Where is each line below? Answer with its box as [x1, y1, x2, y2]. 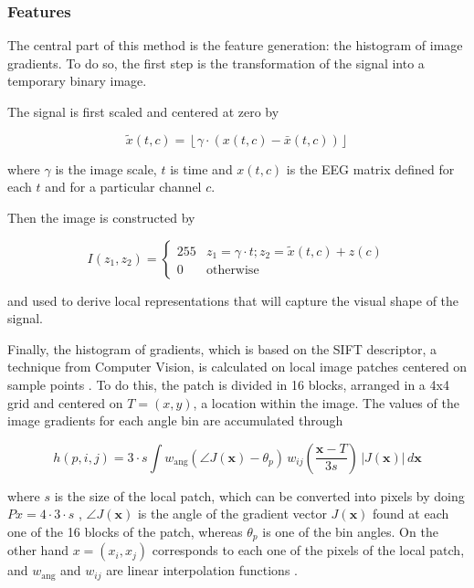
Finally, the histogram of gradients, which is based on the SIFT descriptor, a [7, 339, 437, 358]
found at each [373, 504, 449, 523]
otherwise [205, 263, 259, 277]
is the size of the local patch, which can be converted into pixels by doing [54, 486, 465, 505]
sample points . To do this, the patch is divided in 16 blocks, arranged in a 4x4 [7, 374, 449, 394]
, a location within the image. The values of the [193, 393, 459, 412]
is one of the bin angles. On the [262, 521, 438, 541]
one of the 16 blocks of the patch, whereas [7, 521, 243, 541]
